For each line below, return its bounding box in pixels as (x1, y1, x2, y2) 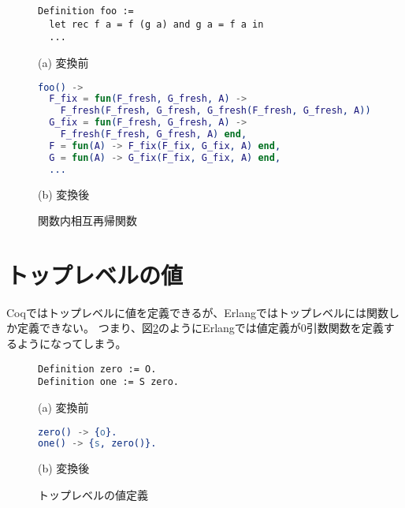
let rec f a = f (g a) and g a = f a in (49, 18, 264, 30)
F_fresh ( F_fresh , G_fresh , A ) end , (60, 129, 247, 140)
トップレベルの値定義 (38, 486, 148, 502)
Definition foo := (38, 6, 134, 17)
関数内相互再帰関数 (38, 212, 137, 229)
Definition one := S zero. (38, 376, 179, 388)
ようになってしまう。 (17, 335, 127, 352)
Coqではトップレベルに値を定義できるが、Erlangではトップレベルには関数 (6, 304, 389, 320)
